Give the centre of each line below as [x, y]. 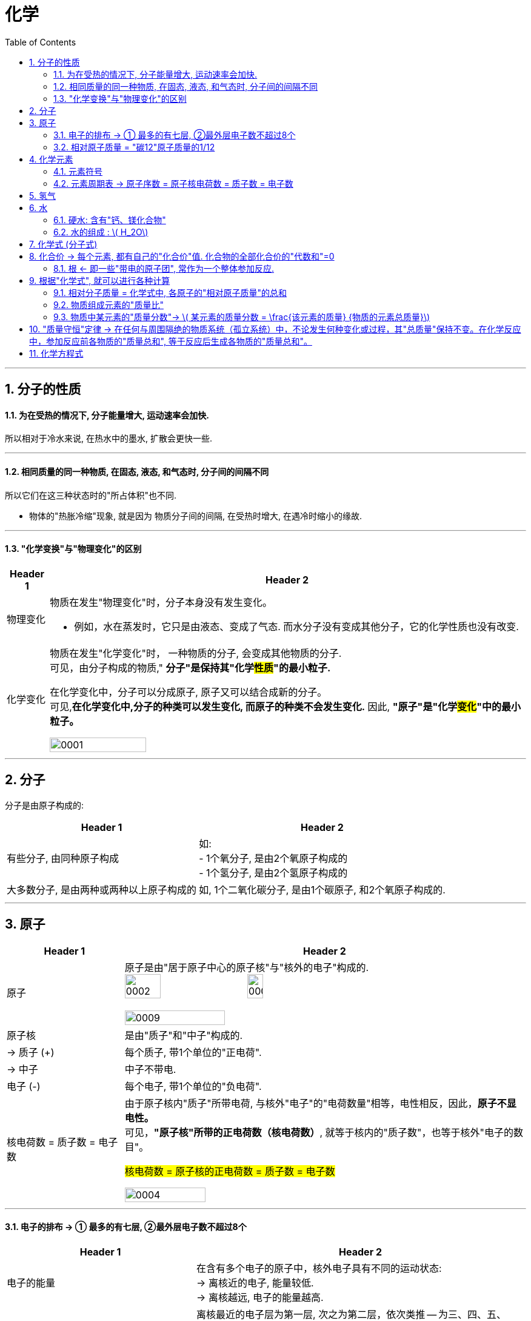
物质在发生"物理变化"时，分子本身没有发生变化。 [161, 602]
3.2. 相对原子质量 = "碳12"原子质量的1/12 [134, 147]
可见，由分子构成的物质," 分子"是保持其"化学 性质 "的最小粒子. [190, 667]
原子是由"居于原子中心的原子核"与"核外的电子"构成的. [247, 967]
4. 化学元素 [51, 159]
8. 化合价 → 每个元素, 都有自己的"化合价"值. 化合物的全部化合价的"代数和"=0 [182, 256]
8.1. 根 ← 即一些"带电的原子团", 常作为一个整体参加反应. [164, 268]
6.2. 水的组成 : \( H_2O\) [101, 232]
